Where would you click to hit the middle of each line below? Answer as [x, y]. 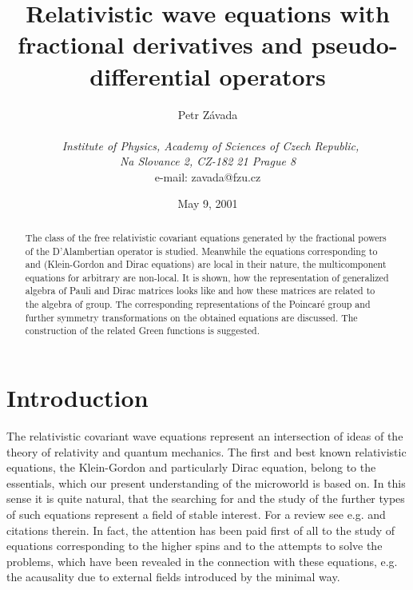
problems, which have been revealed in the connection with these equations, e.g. [202, 561]
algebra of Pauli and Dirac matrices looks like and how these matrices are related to [200, 291]
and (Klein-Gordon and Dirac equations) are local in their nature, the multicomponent [206, 264]
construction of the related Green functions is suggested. [142, 331]
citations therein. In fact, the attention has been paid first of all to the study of [201, 530]
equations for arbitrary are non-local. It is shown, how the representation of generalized [207, 277]
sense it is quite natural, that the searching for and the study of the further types [206, 498]
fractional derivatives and [160, 44]
